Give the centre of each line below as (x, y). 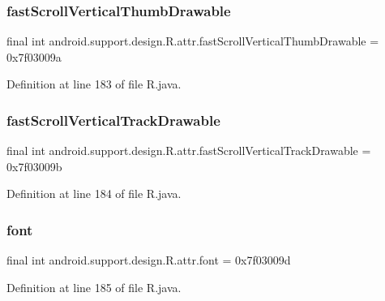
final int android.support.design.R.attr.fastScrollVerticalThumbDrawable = (193, 41)
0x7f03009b (34, 166)
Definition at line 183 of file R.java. (94, 84)
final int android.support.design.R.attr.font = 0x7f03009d (149, 260)
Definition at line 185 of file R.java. (94, 287)
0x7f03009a (34, 56)
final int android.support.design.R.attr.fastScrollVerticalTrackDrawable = (189, 150)
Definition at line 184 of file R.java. (94, 193)
